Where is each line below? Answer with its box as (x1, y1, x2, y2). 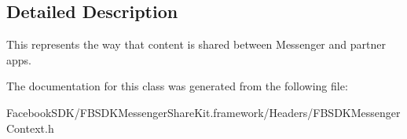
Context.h (6, 119, 54, 136)
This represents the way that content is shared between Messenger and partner (6, 36, 386, 53)
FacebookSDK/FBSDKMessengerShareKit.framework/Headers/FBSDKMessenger (6, 104, 401, 120)
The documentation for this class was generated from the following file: (6, 78, 348, 94)
